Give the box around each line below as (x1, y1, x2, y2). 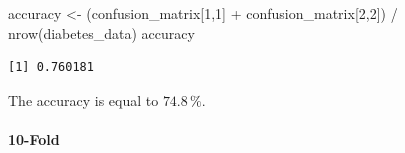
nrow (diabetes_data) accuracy (8, 22, 195, 43)
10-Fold (8, 128, 60, 149)
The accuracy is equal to (8, 89, 159, 110)
